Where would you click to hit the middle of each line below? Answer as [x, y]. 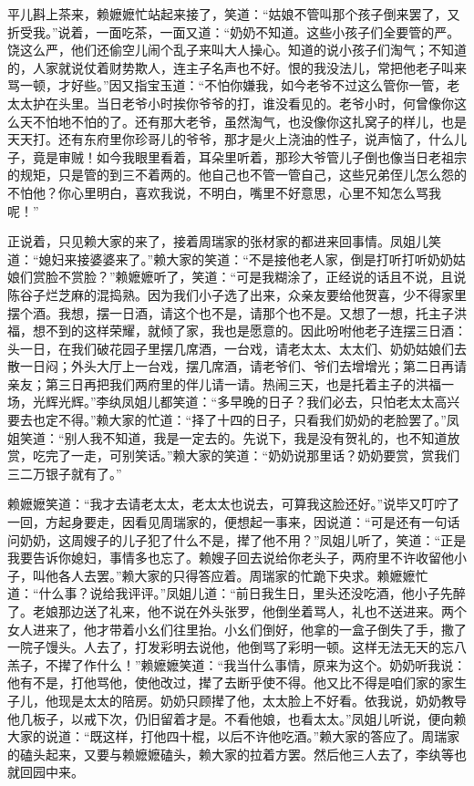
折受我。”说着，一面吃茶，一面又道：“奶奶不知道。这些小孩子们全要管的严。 [234, 31]
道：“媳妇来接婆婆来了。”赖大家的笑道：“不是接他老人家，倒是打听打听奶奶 [230, 259]
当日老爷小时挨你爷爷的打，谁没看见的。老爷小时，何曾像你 [275, 103]
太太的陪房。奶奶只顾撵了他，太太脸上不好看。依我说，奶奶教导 [275, 700]
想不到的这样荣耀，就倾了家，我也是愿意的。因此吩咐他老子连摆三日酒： [249, 331]
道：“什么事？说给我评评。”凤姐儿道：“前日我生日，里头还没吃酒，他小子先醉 [237, 593]
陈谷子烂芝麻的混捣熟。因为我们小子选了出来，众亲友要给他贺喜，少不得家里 [237, 294]
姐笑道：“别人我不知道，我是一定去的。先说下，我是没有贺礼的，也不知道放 [234, 437]
